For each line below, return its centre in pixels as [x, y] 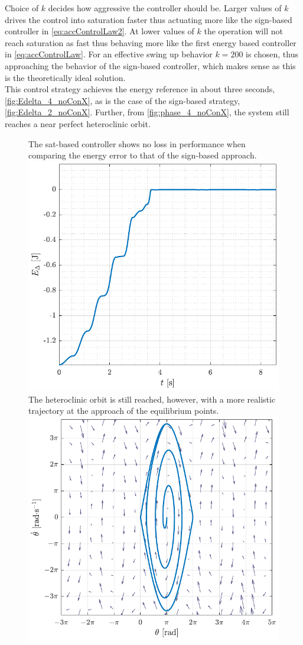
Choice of [22, 8]
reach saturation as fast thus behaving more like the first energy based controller [151, 42]
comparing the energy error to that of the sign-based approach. [143, 155]
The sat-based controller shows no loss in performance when [137, 143]
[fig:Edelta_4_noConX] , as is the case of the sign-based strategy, [123, 100]
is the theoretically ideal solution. [65, 77]
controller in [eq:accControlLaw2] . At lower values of [100, 31]
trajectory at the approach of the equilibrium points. [124, 411]
